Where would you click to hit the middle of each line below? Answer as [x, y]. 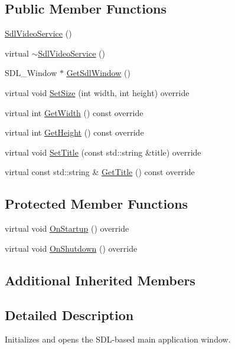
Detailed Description [69, 315]
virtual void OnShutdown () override [71, 248]
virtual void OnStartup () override [67, 228]
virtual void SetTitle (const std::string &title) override [103, 152]
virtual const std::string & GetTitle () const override [100, 172]
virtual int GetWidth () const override [74, 112]
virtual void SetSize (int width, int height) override [97, 92]
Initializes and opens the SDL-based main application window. [118, 339]
